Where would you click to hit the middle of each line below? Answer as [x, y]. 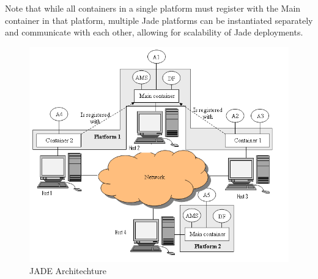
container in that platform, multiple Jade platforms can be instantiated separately [159, 20]
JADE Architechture [68, 270]
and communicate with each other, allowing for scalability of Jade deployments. [154, 32]
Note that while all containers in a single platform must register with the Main [153, 8]
